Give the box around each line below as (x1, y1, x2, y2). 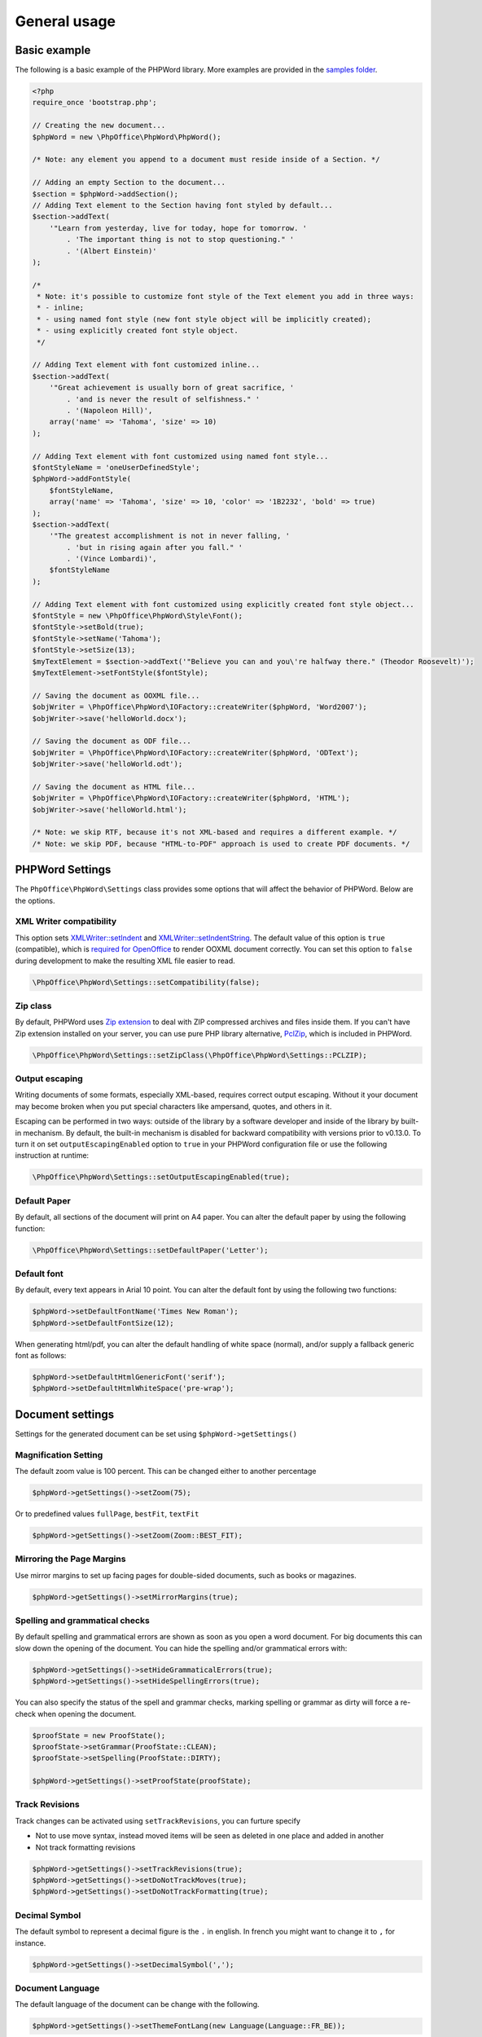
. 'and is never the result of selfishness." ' (66, 394, 261, 403)
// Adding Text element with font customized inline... (32, 360, 261, 370)
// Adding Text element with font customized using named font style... (32, 451, 329, 460)
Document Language (15, 1982, 100, 1994)
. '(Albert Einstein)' (66, 246, 158, 256)
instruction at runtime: (15, 1150, 90, 1160)
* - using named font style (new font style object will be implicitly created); (37, 315, 372, 323)
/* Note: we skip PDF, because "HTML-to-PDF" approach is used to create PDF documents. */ (32, 839, 410, 848)
